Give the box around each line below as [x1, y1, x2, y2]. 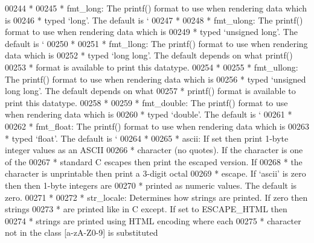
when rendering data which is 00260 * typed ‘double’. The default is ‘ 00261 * [5, 108, 292, 121]
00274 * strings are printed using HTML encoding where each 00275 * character [5, 214, 301, 227]
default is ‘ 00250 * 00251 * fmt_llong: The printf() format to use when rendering [5, 37, 308, 49]
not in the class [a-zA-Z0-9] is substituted [5, 226, 158, 239]
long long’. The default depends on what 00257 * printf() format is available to [5, 84, 296, 97]
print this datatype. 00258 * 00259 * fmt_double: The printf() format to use [5, 96, 288, 109]
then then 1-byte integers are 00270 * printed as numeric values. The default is [5, 178, 297, 191]
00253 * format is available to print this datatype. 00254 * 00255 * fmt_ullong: [5, 60, 298, 73]
